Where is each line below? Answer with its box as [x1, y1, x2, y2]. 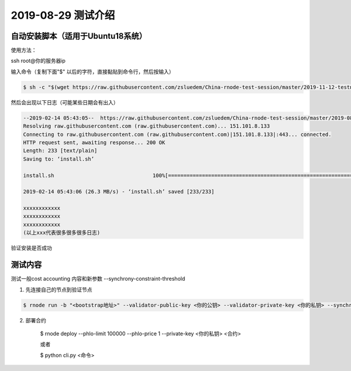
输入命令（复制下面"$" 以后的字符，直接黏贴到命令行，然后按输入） [11, 68, 174, 75]
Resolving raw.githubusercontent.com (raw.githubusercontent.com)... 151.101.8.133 [23, 123, 270, 130]
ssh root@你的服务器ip [11, 57, 66, 64]
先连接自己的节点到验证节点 [25, 286, 92, 293]
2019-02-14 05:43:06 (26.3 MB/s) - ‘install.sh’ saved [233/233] [23, 188, 215, 195]
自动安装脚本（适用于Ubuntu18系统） [11, 31, 147, 41]
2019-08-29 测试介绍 [11, 9, 115, 22]
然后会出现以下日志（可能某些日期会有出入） [11, 98, 119, 105]
